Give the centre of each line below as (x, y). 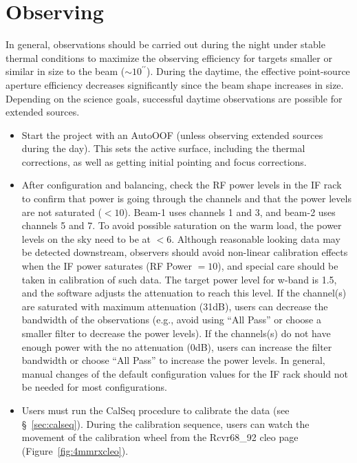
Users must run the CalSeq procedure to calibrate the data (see (155, 410)
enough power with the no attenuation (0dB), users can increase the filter (177, 346)
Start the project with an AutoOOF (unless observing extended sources (172, 134)
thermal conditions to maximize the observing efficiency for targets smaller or (169, 57)
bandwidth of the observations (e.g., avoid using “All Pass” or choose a (171, 320)
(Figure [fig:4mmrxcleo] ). (75, 450)
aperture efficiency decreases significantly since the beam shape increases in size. (175, 84)
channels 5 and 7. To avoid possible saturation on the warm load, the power (182, 225)
